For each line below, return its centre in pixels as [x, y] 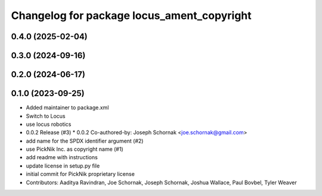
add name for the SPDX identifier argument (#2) [85, 141]
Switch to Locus [46, 116]
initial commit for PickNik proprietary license [80, 174]
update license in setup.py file [63, 166]
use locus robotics [49, 124]
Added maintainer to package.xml [67, 108]
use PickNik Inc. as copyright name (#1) [75, 149]
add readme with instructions [62, 157]
